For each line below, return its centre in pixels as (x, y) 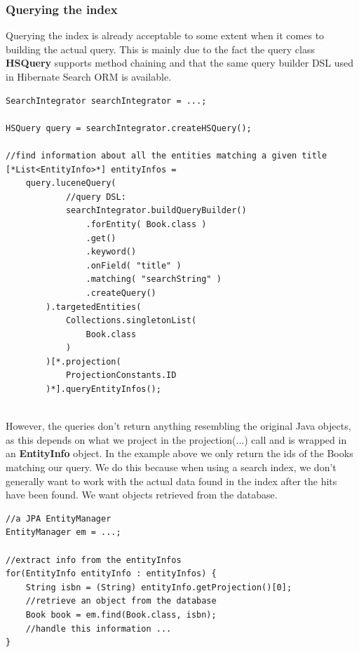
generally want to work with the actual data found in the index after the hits (171, 481)
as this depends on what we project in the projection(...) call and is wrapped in (176, 439)
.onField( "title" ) (134, 265)
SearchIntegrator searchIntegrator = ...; (106, 101)
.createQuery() (121, 293)
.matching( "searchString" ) (154, 279)
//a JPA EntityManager (59, 518)
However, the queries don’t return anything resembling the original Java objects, (178, 426)
